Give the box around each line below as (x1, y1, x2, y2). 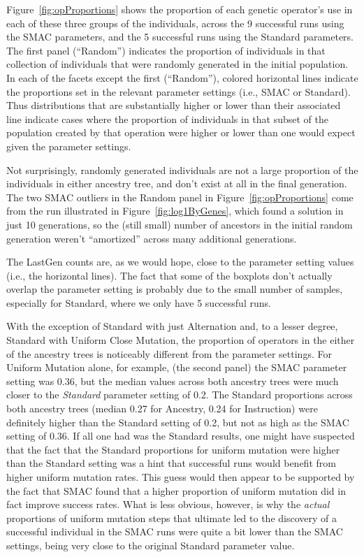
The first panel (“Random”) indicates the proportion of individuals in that (6, 43, 326, 57)
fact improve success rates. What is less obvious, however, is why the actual (6, 497, 330, 512)
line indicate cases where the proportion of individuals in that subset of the (6, 111, 328, 126)
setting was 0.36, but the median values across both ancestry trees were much (6, 373, 339, 388)
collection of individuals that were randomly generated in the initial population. (6, 57, 349, 71)
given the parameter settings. (6, 138, 131, 153)
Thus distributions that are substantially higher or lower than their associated (6, 98, 341, 113)
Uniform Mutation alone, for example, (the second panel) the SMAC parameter (6, 360, 347, 375)
